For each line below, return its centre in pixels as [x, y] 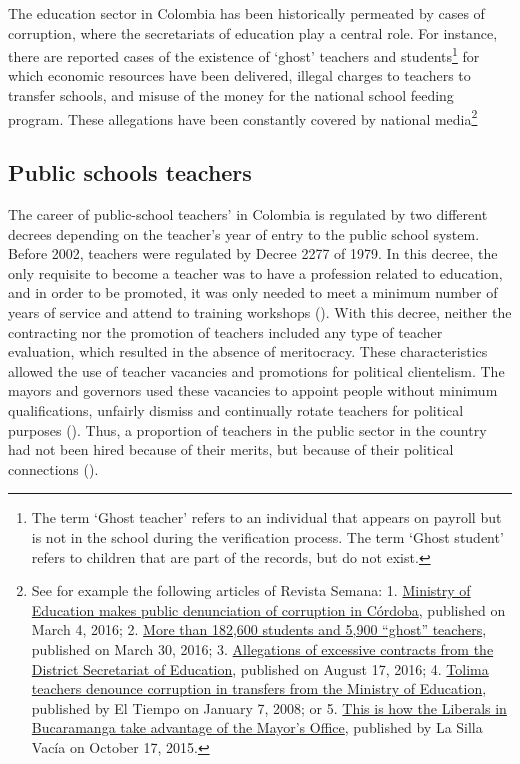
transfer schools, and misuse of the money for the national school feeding [231, 95]
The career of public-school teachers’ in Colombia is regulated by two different [248, 214]
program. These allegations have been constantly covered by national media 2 [243, 117]
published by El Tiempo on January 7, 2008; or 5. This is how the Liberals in [269, 707]
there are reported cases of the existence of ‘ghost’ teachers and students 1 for [244, 54]
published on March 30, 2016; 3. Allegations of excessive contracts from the [262, 648]
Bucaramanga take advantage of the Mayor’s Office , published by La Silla [257, 727]
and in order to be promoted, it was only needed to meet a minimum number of [253, 292]
